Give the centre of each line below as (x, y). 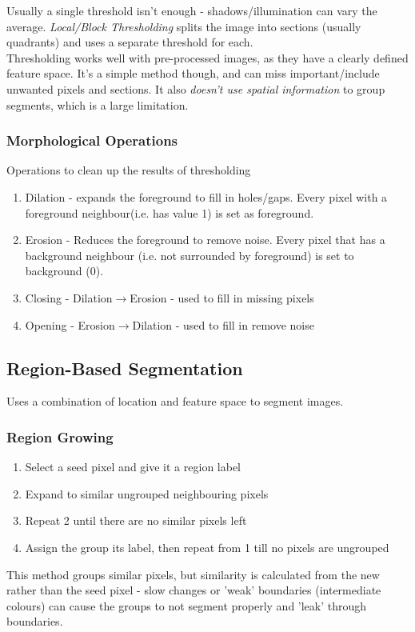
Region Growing (60, 436)
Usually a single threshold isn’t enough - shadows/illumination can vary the (192, 10)
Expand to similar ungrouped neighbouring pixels (147, 493)
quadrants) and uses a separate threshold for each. (130, 42)
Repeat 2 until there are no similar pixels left (136, 520)
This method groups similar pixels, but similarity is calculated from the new (193, 574)
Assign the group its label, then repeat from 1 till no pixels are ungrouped (207, 547)
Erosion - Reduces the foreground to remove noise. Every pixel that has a (205, 240)
